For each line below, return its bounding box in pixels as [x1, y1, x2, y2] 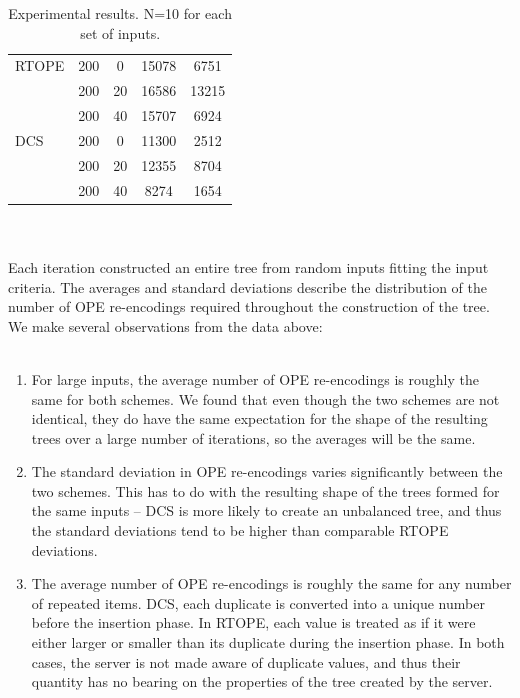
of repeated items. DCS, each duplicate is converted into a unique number [31, 592, 485, 613]
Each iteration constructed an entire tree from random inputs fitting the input [8, 256, 489, 277]
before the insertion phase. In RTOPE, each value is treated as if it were [31, 612, 476, 633]
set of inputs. [80, 22, 161, 43]
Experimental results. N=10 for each [8, 3, 232, 23]
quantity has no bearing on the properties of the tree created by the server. [31, 671, 493, 692]
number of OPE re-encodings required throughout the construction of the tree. [8, 296, 490, 317]
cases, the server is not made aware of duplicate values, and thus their [31, 651, 461, 672]
